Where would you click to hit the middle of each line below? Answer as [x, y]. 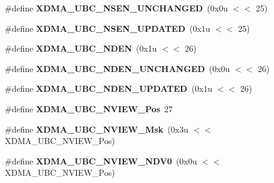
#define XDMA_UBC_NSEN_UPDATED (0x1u [108, 28]
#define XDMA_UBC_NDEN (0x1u [81, 48]
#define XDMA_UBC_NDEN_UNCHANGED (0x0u [118, 68]
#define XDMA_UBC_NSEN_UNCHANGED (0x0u [116, 8]
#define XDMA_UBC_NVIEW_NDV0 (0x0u [101, 160]
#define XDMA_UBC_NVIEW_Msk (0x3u [97, 129]
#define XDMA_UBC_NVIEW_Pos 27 [89, 108]
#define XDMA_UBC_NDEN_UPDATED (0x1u [109, 88]
